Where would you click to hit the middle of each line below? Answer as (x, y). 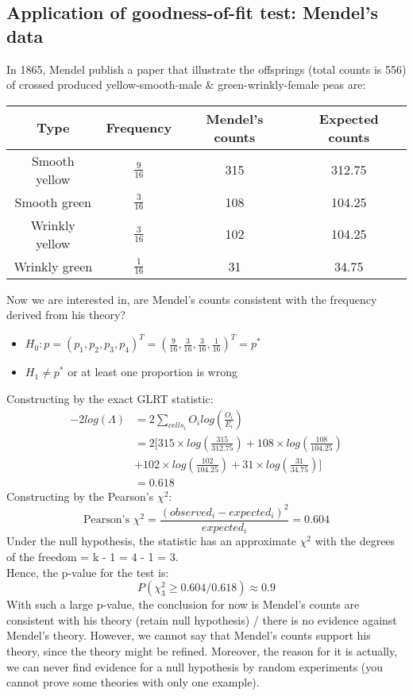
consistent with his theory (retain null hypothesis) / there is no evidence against (202, 619)
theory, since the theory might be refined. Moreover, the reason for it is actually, (202, 650)
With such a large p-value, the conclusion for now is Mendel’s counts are (183, 604)
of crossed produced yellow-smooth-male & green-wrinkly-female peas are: (186, 85)
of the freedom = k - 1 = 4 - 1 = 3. (93, 556)
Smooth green (53, 202)
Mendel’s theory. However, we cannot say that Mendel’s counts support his (189, 635)
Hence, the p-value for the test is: (88, 572)
